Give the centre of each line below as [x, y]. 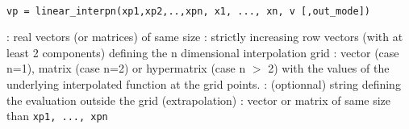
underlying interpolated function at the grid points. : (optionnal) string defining [204, 84]
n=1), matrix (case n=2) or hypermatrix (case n [126, 68]
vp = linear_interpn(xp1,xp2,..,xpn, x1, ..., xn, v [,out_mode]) [189, 11]
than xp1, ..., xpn [57, 116]
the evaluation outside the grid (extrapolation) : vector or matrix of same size [199, 100]
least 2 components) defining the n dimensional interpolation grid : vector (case [203, 52]
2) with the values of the [329, 68]
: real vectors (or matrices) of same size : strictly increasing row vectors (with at [205, 37]
